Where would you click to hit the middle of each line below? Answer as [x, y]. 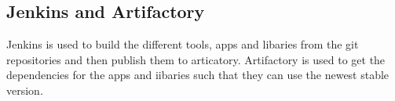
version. [25, 90]
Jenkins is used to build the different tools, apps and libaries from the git [183, 44]
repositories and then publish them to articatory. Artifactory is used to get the [196, 59]
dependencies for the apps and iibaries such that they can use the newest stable [198, 75]
